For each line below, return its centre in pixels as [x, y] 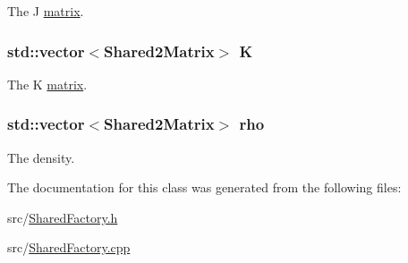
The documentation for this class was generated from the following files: [204, 187]
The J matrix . [46, 11]
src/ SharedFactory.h [63, 217]
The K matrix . [47, 84]
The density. [41, 157]
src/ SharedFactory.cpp [69, 247]
